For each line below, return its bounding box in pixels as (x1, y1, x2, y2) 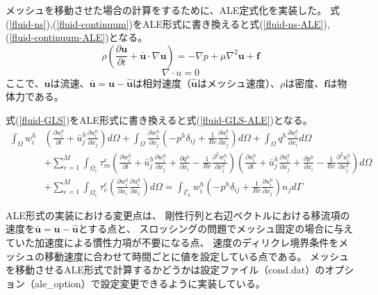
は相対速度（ (133, 75, 192, 90)
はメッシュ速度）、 (197, 75, 280, 90)
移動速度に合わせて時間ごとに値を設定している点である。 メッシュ (44, 248, 350, 263)
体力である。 (6, 89, 64, 104)
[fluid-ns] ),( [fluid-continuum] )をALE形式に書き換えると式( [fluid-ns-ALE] (9, 16, 324, 31)
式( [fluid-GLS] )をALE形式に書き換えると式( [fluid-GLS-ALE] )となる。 (6, 112, 313, 127)
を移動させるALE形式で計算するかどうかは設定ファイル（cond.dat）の (6, 262, 325, 277)
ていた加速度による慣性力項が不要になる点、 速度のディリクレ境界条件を (6, 235, 339, 250)
